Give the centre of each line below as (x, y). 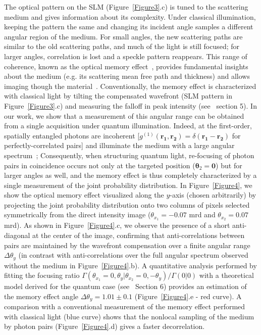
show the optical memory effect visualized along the (84, 195)
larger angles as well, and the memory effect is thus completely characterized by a (130, 175)
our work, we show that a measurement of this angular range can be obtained (124, 115)
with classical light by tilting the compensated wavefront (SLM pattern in (118, 96)
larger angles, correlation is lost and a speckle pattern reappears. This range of (126, 56)
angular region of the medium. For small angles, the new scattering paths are (123, 36)
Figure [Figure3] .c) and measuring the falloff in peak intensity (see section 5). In (130, 105)
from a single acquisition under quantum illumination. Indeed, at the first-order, (128, 126)
